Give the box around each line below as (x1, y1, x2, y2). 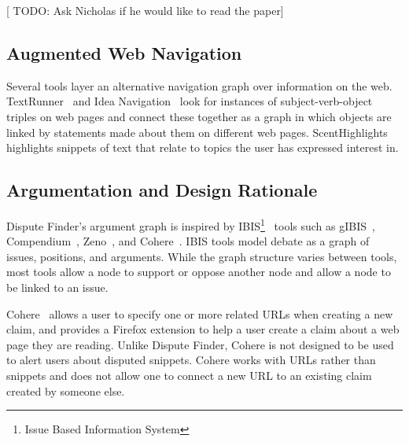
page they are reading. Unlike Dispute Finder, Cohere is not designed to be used (6, 336, 394, 352)
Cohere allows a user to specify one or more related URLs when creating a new (6, 305, 393, 322)
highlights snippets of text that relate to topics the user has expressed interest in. (6, 139, 399, 156)
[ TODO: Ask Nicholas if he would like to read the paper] (6, 2, 284, 18)
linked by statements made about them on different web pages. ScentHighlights (6, 123, 388, 140)
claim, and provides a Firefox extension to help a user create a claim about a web (6, 321, 400, 337)
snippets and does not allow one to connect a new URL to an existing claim (6, 366, 372, 383)
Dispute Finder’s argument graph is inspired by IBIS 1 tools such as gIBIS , (6, 215, 375, 234)
